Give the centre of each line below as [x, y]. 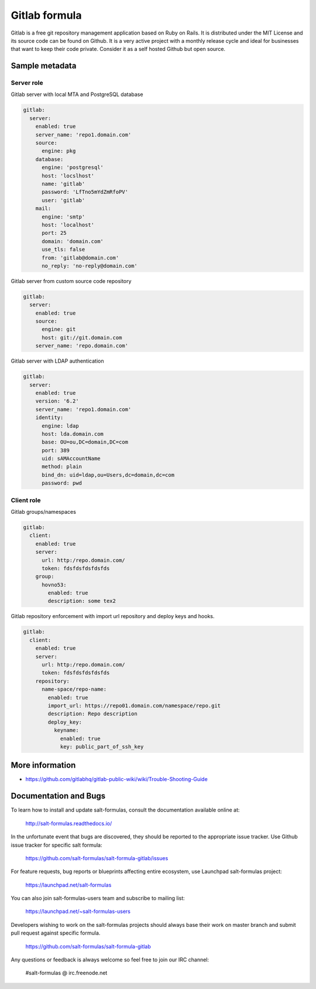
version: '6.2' [57, 401]
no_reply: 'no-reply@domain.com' [90, 266]
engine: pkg [59, 151]
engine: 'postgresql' [73, 168]
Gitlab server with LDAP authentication [57, 361]
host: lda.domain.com [73, 434]
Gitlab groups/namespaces [43, 511]
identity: [49, 418]
